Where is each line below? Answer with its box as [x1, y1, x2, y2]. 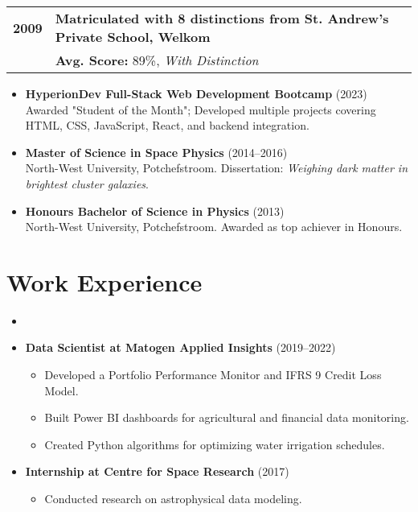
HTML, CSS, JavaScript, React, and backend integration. [25, 117, 309, 134]
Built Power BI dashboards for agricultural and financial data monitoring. [44, 409, 409, 426]
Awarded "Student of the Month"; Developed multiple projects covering [25, 101, 376, 118]
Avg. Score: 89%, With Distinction [55, 51, 259, 69]
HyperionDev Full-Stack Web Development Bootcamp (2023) [25, 85, 367, 101]
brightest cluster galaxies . [25, 175, 149, 192]
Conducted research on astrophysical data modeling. [44, 490, 302, 507]
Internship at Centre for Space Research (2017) [25, 463, 289, 480]
